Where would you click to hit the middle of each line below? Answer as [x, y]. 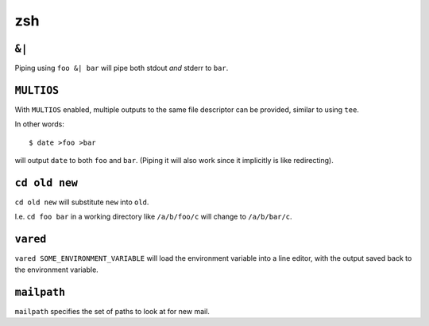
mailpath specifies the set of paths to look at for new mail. [112, 311]
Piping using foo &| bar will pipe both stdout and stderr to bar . [122, 68]
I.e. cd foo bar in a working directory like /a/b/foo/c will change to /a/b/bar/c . [154, 217]
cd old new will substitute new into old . [82, 202]
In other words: [40, 124]
